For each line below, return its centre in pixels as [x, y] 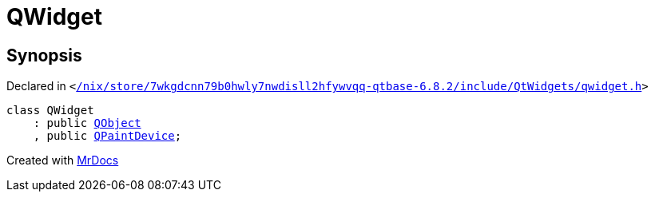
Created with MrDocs [63, 160]
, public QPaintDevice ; [107, 136]
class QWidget [50, 111]
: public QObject [87, 123]
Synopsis [44, 55]
